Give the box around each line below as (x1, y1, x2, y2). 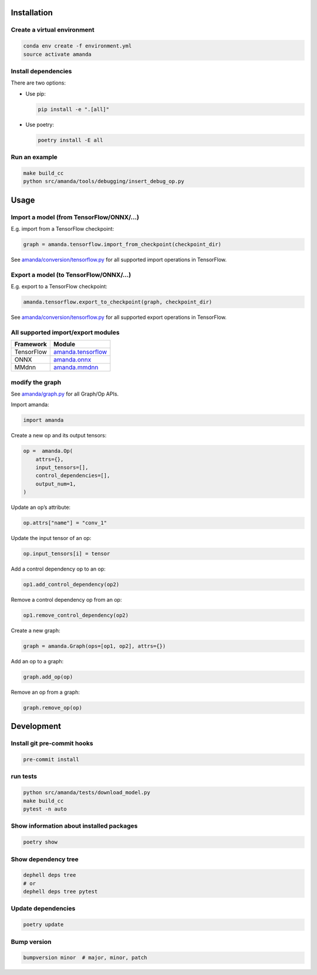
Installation (11, 8, 53, 18)
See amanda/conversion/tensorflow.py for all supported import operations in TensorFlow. (11, 256, 227, 263)
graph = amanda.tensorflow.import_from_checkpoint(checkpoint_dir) (23, 241, 222, 248)
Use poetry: (25, 121, 55, 128)
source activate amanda (23, 50, 92, 58)
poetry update (23, 922, 64, 928)
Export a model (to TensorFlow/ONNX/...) (11, 271, 131, 279)
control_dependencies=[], (35, 473, 110, 479)
